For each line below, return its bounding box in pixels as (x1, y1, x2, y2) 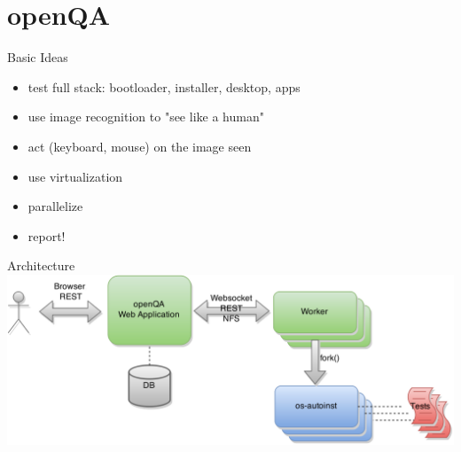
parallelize (27, 197, 83, 215)
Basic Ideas (7, 48, 68, 66)
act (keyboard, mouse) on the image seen (27, 136, 252, 155)
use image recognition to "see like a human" (27, 107, 264, 126)
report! (27, 226, 66, 245)
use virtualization (27, 167, 123, 185)
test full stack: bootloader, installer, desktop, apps (27, 77, 301, 96)
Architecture (7, 256, 75, 275)
